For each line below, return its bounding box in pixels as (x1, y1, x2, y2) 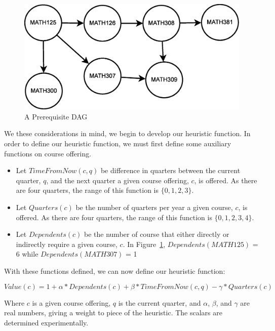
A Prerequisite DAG (24, 111, 88, 121)
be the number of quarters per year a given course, (75, 202, 233, 213)
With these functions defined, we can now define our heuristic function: (4, 265, 225, 276)
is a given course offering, (32, 297, 111, 308)
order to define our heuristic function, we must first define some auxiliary (4, 138, 231, 149)
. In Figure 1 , (123, 238, 166, 249)
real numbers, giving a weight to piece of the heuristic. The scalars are (4, 307, 222, 318)
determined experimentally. (4, 317, 89, 327)
